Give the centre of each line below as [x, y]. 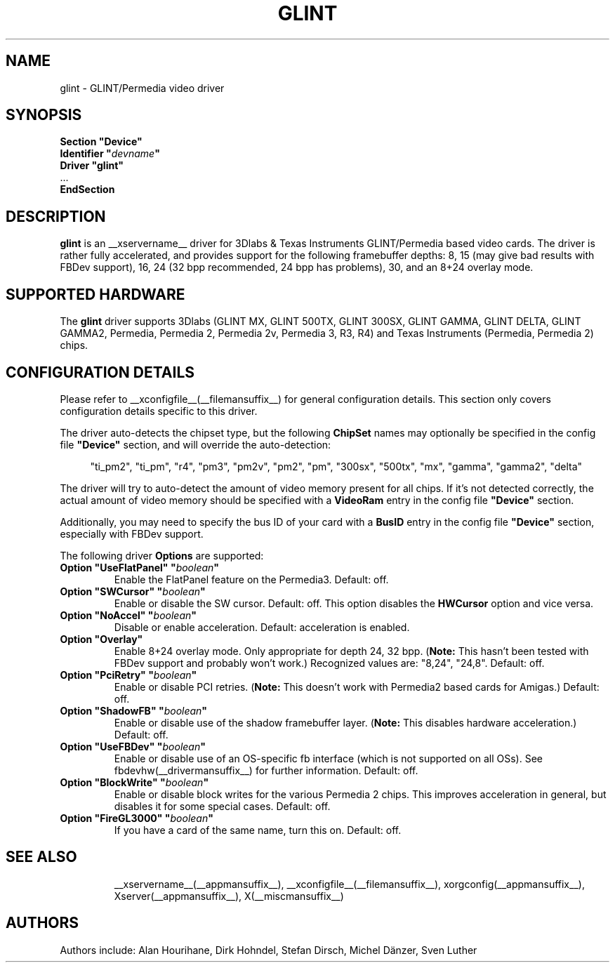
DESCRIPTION [56, 216]
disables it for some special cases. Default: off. [222, 806]
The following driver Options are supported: [162, 555]
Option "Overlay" [101, 639]
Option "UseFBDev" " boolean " [133, 746]
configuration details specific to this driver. [159, 411]
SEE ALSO [41, 857]
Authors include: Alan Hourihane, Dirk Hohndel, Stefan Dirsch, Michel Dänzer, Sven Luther [269, 950]
